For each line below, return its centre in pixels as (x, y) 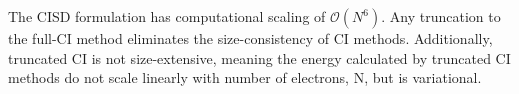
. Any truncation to (441, 16)
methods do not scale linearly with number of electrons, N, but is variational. (245, 77)
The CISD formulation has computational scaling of (167, 16)
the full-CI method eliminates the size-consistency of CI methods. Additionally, (250, 38)
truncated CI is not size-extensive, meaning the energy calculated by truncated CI (259, 57)
